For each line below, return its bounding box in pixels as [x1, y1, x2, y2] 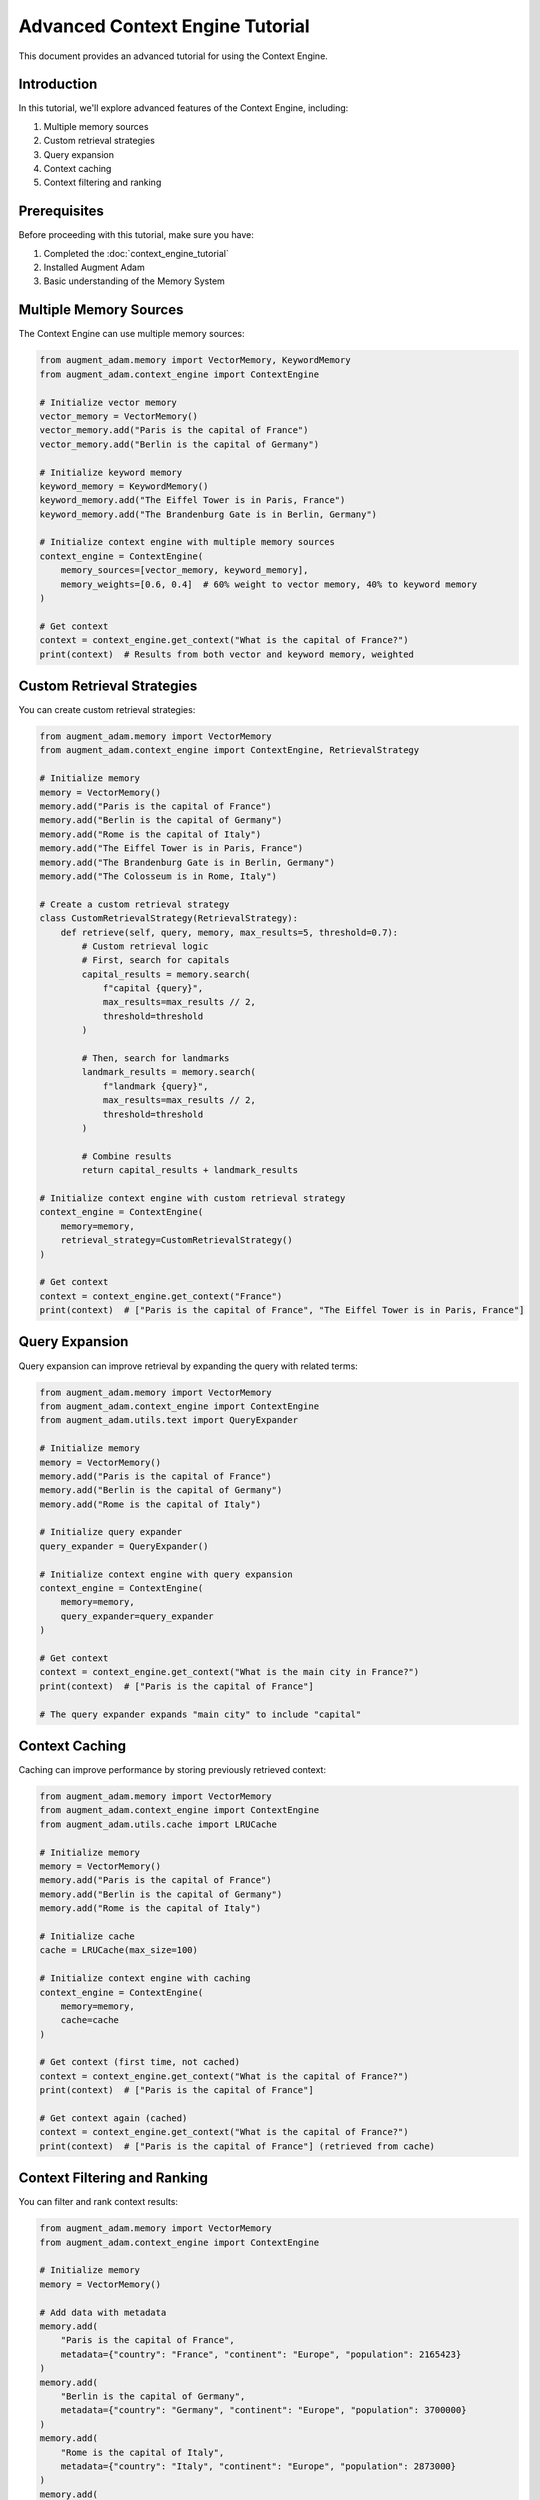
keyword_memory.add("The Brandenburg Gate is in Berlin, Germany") [39, 508, 378, 520]
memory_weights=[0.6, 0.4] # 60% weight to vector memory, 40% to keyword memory [60, 578, 478, 590]
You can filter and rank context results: [18, 2196, 179, 2208]
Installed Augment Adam [43, 261, 145, 274]
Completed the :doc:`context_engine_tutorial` [43, 247, 229, 259]
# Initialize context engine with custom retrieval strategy [39, 1192, 346, 1204]
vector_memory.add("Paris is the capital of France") [39, 425, 309, 436]
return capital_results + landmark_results [81, 1165, 299, 1176]
